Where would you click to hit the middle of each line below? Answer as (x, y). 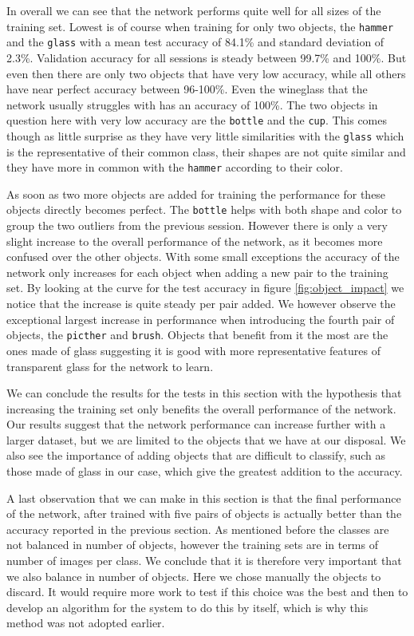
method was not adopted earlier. (86, 623)
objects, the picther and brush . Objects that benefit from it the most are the (197, 335)
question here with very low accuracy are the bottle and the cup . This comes (197, 120)
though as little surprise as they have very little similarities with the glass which (205, 135)
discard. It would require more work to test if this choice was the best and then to (207, 592)
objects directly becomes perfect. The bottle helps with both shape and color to (204, 209)
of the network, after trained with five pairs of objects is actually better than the (204, 514)
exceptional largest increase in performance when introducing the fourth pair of (201, 319)
